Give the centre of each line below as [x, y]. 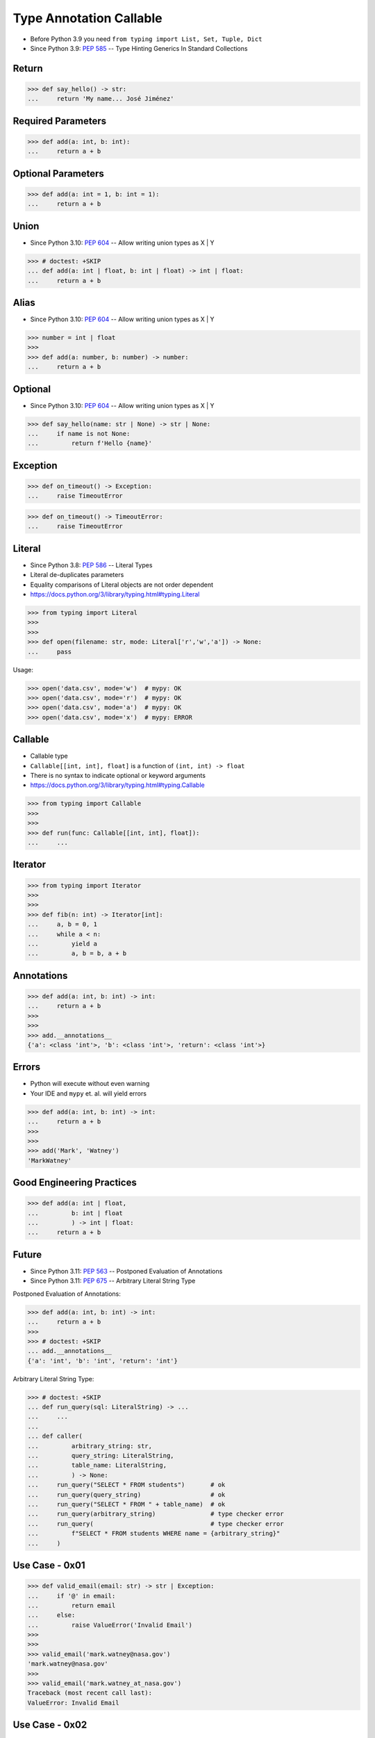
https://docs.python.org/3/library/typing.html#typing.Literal [115, 594]
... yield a [62, 943]
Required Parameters [60, 121]
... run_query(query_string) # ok [126, 1494]
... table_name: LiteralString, [97, 1465]
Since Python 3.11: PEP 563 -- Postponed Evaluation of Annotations [126, 1271]
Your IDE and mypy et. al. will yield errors [89, 1093]
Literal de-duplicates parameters [77, 575]
